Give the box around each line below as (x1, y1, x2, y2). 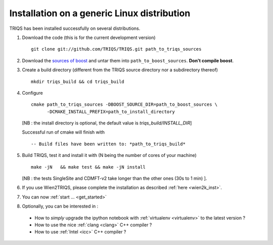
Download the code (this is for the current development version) (22, 34, 156, 40)
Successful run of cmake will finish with (22, 129, 105, 135)
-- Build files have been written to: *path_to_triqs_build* (31, 141, 186, 147)
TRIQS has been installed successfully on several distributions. (9, 25, 141, 31)
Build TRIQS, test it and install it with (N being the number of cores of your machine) (22, 152, 197, 158)
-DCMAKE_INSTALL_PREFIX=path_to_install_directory (47, 109, 175, 114)
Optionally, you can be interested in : (22, 203, 99, 210)
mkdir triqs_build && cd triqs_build (31, 78, 125, 85)
